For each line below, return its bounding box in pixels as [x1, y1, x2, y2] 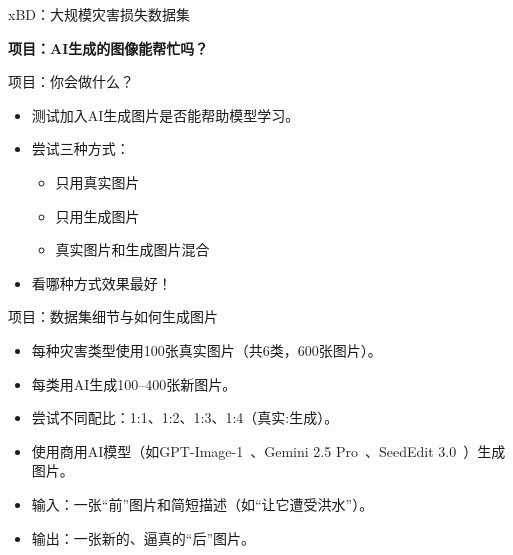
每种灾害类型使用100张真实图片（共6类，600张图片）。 [31, 339, 382, 360]
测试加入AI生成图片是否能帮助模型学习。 [31, 104, 300, 125]
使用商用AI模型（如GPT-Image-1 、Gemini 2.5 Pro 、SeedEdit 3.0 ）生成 [31, 440, 506, 461]
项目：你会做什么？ [8, 71, 134, 92]
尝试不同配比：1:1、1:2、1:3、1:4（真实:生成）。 [31, 407, 339, 428]
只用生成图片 [55, 205, 140, 226]
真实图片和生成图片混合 [55, 239, 210, 260]
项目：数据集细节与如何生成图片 [8, 306, 218, 327]
